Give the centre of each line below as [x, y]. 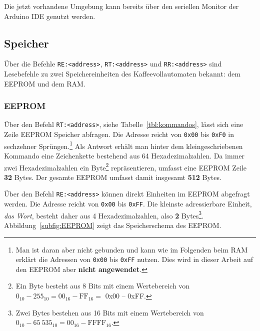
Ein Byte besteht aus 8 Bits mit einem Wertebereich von [103, 286]
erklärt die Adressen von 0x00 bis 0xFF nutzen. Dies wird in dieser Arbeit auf [134, 259]
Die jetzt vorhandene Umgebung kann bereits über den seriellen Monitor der [121, 6]
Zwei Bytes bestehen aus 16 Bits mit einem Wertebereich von [110, 312]
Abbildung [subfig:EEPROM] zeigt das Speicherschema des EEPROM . [113, 225]
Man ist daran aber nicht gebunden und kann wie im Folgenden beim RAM [132, 249]
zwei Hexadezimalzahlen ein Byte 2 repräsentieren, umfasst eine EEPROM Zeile [125, 166]
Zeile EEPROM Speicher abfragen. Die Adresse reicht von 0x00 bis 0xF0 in [119, 134]
